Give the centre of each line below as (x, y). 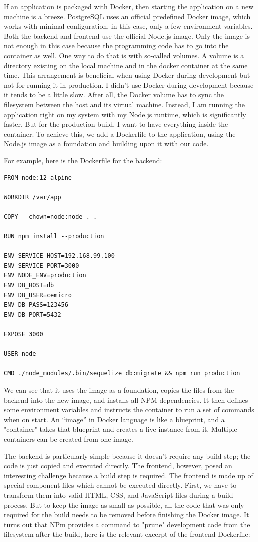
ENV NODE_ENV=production (45, 275)
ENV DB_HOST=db (29, 285)
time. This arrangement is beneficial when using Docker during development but (127, 75)
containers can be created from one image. (69, 438)
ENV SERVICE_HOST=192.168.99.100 (59, 256)
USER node (20, 354)
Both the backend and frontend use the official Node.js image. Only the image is (127, 36)
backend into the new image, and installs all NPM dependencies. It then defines (126, 399)
